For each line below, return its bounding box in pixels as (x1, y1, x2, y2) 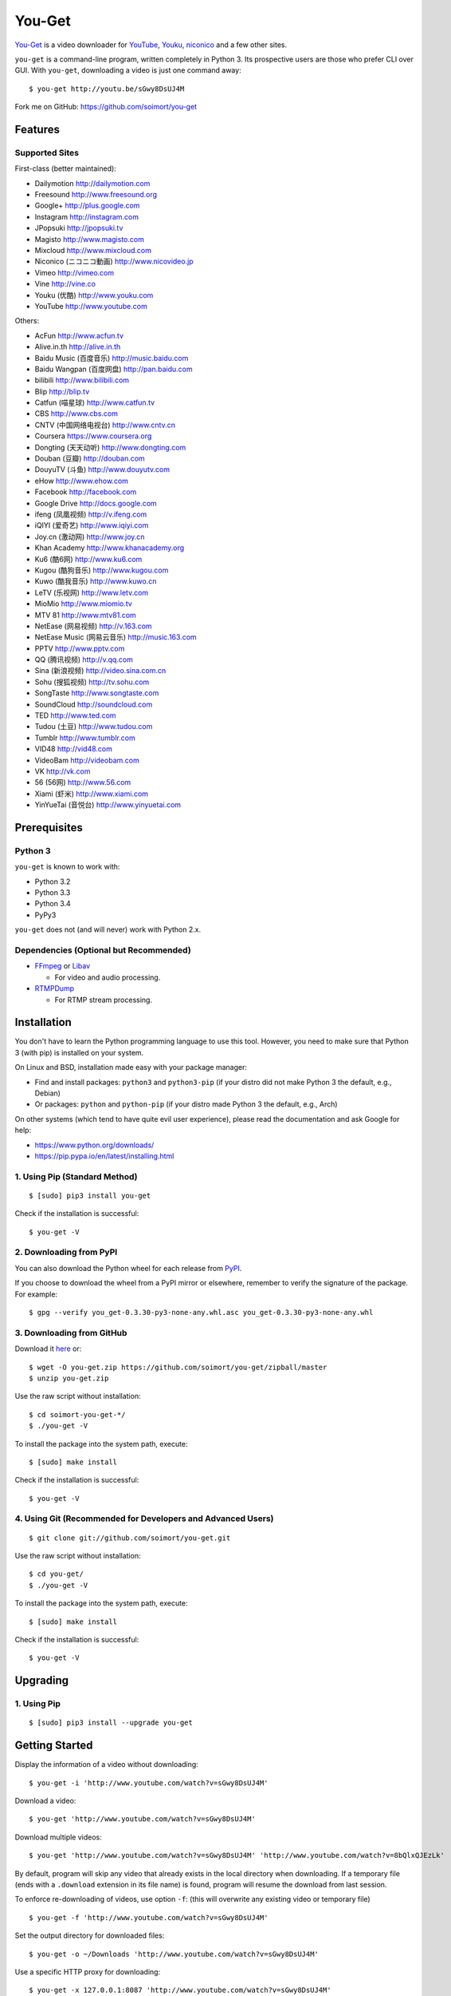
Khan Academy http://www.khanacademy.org (34, 543, 185, 552)
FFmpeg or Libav (34, 961, 91, 971)
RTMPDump (34, 984, 75, 993)
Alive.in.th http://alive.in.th (34, 342, 121, 351)
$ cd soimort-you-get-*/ (29, 1410, 126, 1419)
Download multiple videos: (14, 1832, 103, 1842)
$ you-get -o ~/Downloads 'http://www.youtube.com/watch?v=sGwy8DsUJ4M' (29, 1949, 319, 1958)
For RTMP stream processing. (54, 995, 153, 1004)
